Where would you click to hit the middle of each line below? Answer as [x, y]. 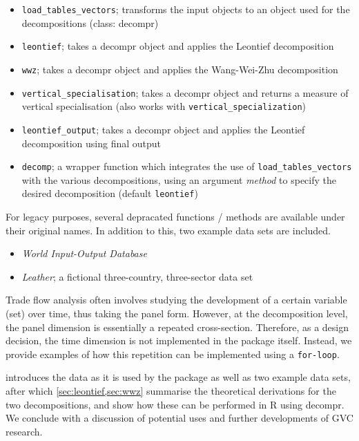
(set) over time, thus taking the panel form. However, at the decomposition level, [177, 313]
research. [24, 431]
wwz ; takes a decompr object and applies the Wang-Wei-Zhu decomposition [180, 69]
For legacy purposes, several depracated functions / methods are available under [175, 217]
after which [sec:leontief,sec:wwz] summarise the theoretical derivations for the [171, 391]
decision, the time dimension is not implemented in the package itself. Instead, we [179, 340]
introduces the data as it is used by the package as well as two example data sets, [178, 377]
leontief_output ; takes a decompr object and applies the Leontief [163, 129]
